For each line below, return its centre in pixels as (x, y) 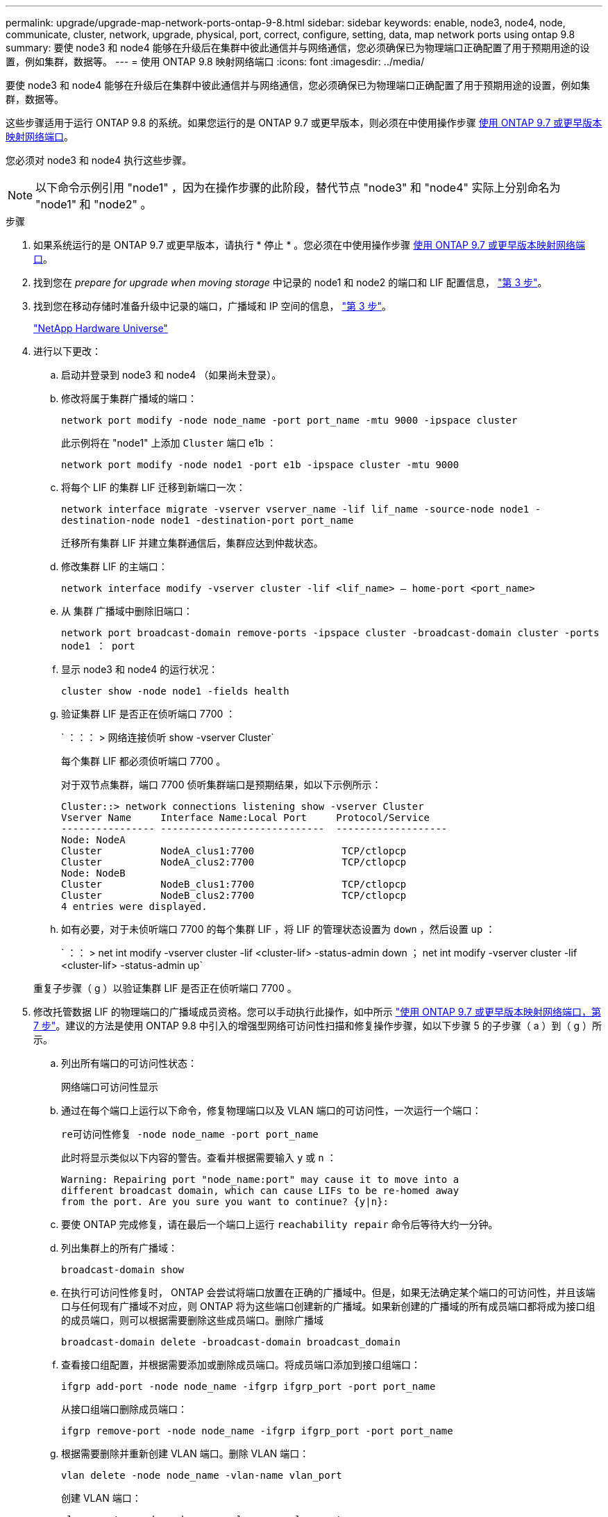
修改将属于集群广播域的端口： (129, 398)
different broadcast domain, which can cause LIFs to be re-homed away (260, 1191)
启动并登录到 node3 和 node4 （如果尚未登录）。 (171, 375)
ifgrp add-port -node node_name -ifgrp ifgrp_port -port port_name (248, 1386)
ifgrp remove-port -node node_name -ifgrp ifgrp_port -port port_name (257, 1431)
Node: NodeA (93, 840)
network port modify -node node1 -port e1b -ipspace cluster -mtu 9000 (260, 465)
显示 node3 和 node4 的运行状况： (140, 669)
